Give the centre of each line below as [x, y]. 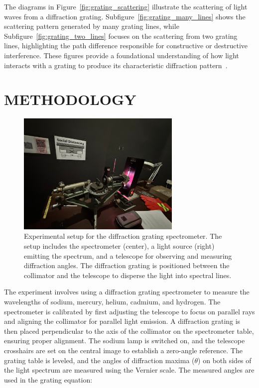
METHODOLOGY [70, 99]
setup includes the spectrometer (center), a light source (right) [119, 246]
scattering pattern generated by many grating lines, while [92, 26]
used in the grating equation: [48, 379]
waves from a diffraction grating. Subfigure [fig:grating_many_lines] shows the [125, 16]
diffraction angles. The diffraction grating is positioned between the [127, 265]
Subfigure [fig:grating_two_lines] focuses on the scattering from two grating [121, 36]
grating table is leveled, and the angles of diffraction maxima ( [99, 360]
